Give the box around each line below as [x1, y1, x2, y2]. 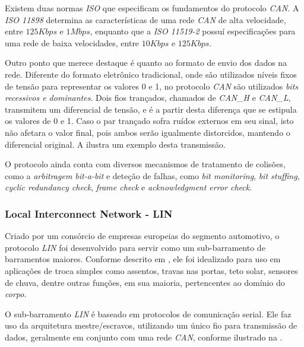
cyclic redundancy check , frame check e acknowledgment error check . [5, 181, 252, 193]
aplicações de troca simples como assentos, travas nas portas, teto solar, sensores [5, 264, 298, 276]
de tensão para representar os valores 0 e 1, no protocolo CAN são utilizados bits [5, 79, 299, 92]
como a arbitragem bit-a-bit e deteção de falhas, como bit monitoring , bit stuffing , [5, 169, 300, 182]
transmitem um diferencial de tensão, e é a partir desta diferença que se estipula [5, 103, 297, 115]
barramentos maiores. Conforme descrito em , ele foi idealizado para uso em [5, 253, 281, 265]
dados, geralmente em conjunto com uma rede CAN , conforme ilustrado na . [5, 330, 283, 343]
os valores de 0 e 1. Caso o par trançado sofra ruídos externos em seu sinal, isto [5, 114, 294, 127]
